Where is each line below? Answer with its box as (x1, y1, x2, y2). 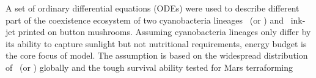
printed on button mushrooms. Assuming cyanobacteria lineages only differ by (18, 25, 311, 38)
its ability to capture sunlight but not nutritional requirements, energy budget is (6, 37, 307, 50)
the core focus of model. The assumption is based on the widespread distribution (6, 49, 308, 62)
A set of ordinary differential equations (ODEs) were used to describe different (6, 2, 299, 14)
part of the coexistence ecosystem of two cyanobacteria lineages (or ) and (6, 13, 284, 26)
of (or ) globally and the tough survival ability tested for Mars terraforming (6, 60, 293, 73)
